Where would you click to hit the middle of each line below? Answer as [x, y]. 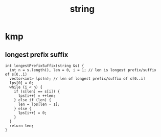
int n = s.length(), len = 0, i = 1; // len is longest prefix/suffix [83, 70]
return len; [22, 126]
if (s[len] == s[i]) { [37, 91]
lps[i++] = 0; [33, 113]
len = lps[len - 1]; [39, 104]
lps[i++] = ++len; [37, 96]
